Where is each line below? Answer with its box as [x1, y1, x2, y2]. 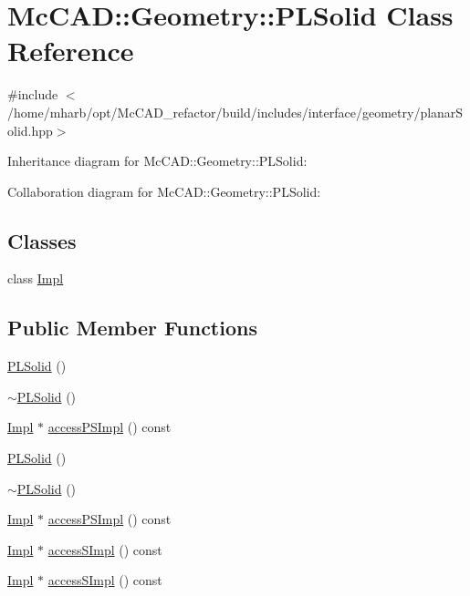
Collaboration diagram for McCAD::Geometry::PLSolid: [7, 181, 321, 200]
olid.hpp [7, 120, 53, 139]
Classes [7, 226, 77, 254]
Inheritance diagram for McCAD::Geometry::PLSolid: [7, 151, 308, 170]
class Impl [7, 269, 64, 288]
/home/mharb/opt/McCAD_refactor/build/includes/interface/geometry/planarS [7, 102, 464, 121]
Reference [7, 32, 134, 69]
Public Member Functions [7, 313, 257, 342]
